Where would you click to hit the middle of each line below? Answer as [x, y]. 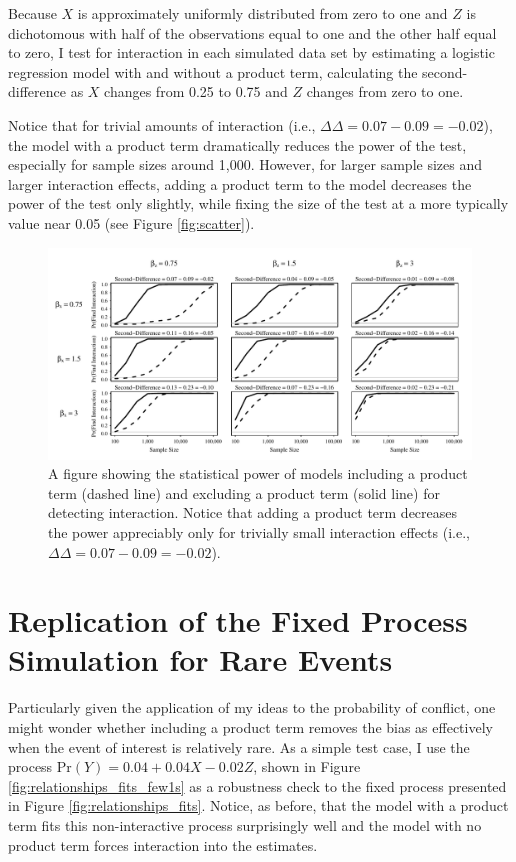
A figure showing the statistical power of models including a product [258, 473]
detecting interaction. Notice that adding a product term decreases [253, 512]
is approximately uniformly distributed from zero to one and [262, 13]
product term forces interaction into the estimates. [163, 844]
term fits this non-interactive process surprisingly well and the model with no [245, 824]
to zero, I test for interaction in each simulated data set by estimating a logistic [251, 52]
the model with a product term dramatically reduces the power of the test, [237, 144]
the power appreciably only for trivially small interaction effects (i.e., [259, 531]
